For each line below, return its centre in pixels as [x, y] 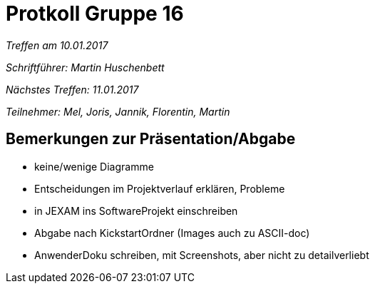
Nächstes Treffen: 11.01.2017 [72, 89]
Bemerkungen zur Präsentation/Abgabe [151, 139]
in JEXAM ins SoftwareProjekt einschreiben [136, 211]
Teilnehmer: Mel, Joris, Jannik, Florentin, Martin [118, 111]
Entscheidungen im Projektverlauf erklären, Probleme [160, 188]
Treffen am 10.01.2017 [57, 45]
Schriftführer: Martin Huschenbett [85, 67]
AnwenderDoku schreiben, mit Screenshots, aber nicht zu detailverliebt [202, 255]
